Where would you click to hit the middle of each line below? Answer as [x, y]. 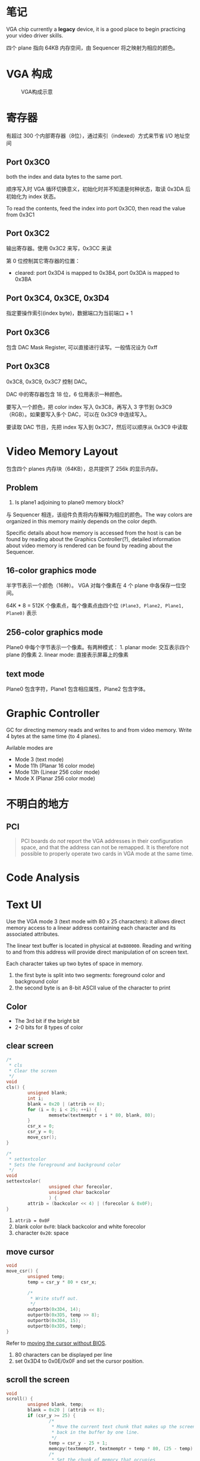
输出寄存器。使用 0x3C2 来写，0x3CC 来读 [59, 249]
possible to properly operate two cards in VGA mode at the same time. [107, 854]
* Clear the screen [33, 1071]
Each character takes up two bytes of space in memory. [75, 964]
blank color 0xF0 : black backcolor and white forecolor [80, 1227]
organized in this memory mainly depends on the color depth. [82, 521]
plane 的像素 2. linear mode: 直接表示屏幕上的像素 [68, 655]
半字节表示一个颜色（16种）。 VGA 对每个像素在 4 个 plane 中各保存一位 [94, 585]
